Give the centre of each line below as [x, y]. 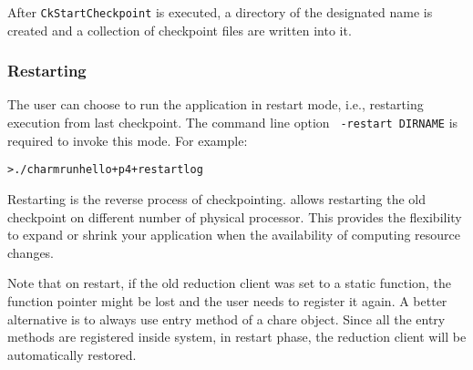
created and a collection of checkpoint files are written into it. [180, 30]
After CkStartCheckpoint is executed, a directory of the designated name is [220, 12]
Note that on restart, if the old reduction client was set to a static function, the [229, 283]
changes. [31, 252]
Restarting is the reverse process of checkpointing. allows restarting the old [217, 198]
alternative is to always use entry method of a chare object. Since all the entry [226, 319]
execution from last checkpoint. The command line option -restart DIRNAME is [233, 123]
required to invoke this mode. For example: [128, 140]
